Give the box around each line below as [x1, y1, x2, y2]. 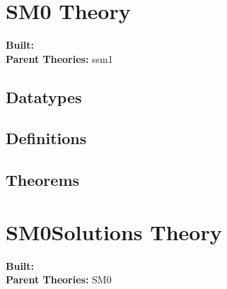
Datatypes [6, 85, 82, 107]
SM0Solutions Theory [6, 217, 222, 246]
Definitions [6, 127, 87, 149]
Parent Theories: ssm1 [6, 51, 113, 66]
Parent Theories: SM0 [6, 272, 112, 287]
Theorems [6, 169, 80, 191]
